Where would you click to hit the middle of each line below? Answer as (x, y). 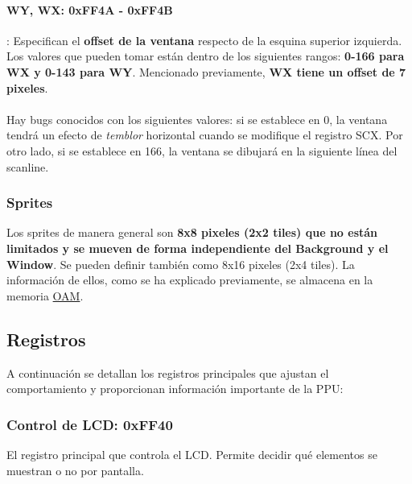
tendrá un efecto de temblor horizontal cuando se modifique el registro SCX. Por (205, 135)
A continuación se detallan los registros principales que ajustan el (168, 372)
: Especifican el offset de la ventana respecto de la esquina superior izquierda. (204, 40)
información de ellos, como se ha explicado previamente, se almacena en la (190, 280)
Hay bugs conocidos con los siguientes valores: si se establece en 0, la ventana (197, 119)
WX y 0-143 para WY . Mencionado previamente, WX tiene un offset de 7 (206, 71)
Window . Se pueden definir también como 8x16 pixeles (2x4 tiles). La (181, 264)
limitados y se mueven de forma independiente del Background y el (198, 248)
